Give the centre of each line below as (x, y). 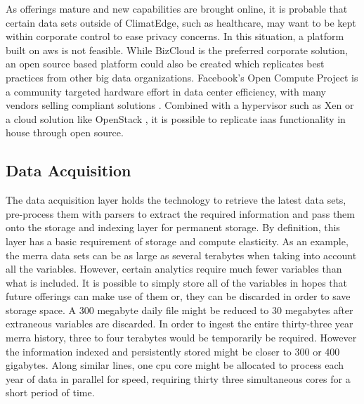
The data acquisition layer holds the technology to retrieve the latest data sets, (176, 200)
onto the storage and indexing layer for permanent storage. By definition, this (173, 227)
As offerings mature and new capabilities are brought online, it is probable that (177, 8)
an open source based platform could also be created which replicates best (165, 64)
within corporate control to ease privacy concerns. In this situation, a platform (175, 36)
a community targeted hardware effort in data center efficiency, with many (166, 91)
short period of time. (50, 392)
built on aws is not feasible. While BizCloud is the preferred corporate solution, (177, 50)
